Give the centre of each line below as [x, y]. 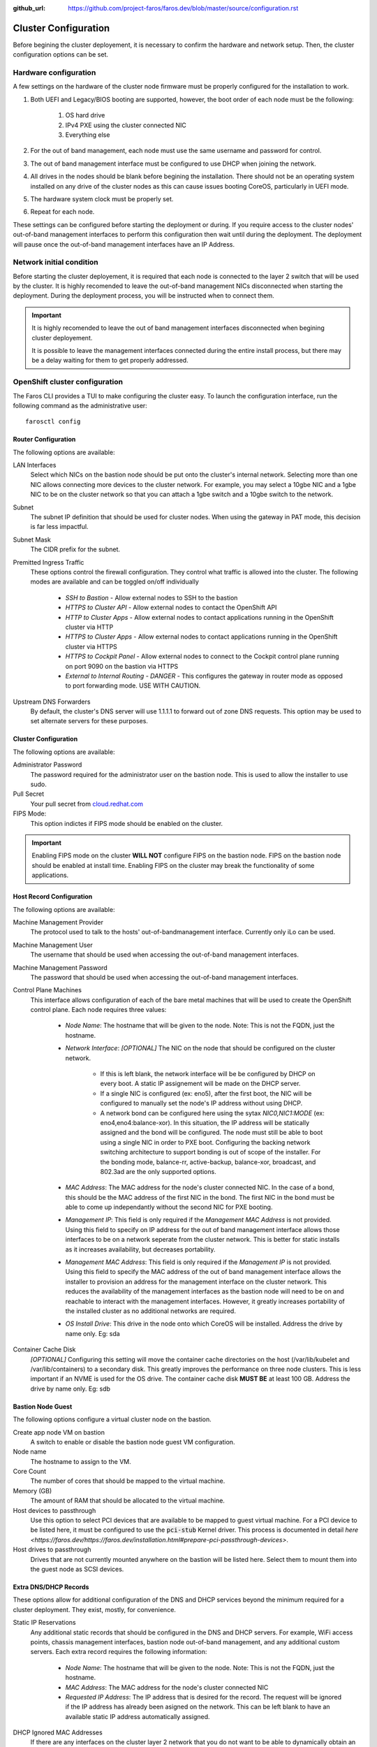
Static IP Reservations [44, 1623]
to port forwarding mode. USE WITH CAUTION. [133, 686]
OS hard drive [85, 115]
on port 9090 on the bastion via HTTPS [122, 666]
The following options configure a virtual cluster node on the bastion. [112, 1419]
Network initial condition [56, 262]
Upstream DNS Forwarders [52, 702]
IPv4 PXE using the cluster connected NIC [126, 125]
